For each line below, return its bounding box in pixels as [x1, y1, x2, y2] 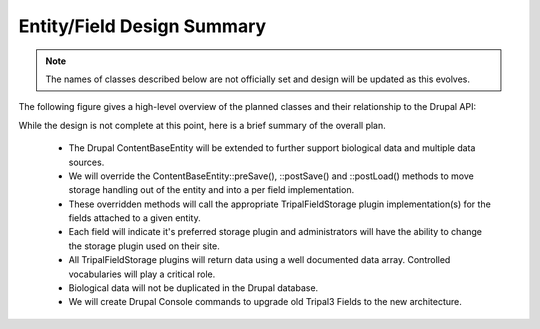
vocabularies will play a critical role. [68, 268, 216, 280]
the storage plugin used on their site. [68, 240, 220, 252]
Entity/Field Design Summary [18, 15, 267, 37]
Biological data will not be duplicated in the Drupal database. [68, 282, 319, 294]
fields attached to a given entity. [68, 212, 201, 224]
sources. [68, 156, 105, 168]
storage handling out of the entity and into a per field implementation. [68, 184, 355, 196]
